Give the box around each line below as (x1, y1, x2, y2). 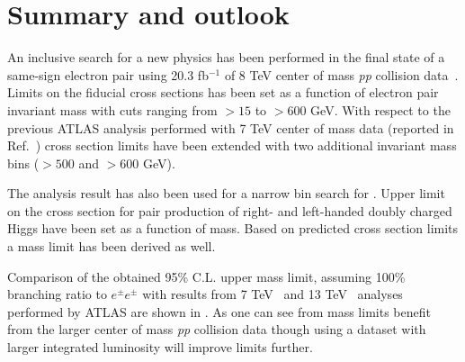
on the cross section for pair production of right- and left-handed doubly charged (7, 201, 452, 220)
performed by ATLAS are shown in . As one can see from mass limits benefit (7, 302, 431, 321)
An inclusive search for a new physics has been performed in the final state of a (7, 48, 445, 67)
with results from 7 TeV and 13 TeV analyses (142, 285, 403, 303)
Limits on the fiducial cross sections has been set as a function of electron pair (7, 83, 439, 102)
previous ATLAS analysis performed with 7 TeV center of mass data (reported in (7, 118, 454, 137)
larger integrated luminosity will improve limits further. (7, 338, 313, 357)
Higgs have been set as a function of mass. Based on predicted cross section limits (7, 219, 459, 238)
